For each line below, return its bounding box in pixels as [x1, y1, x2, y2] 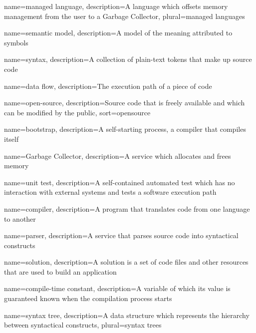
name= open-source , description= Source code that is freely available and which [4, 97, 245, 108]
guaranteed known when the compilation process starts [4, 293, 172, 304]
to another [4, 213, 36, 224]
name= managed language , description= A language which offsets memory [4, 1, 228, 11]
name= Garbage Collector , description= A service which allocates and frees [4, 150, 231, 161]
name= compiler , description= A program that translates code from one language [4, 203, 250, 214]
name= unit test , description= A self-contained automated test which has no [4, 177, 235, 187]
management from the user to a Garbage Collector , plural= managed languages [4, 10, 245, 21]
